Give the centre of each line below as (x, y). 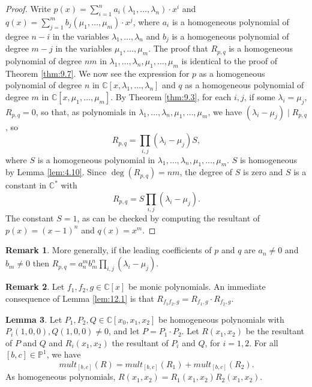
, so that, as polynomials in (86, 111)
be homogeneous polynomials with (221, 319)
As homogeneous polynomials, (61, 376)
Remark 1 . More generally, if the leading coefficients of (109, 250)
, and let (124, 331)
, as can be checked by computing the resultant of (169, 218)
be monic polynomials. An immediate (197, 286)
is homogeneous (268, 159)
